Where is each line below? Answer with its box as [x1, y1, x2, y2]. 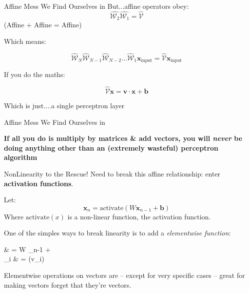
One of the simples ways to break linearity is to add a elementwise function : [4, 228, 231, 238]
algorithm [4, 152, 38, 162]
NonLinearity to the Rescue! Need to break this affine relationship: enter [4, 168, 221, 178]
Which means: [4, 36, 46, 46]
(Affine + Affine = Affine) [4, 20, 82, 30]
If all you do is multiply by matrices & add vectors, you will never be [4, 133, 243, 143]
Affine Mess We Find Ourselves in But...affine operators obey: [4, 1, 189, 11]
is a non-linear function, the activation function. [67, 211, 211, 221]
